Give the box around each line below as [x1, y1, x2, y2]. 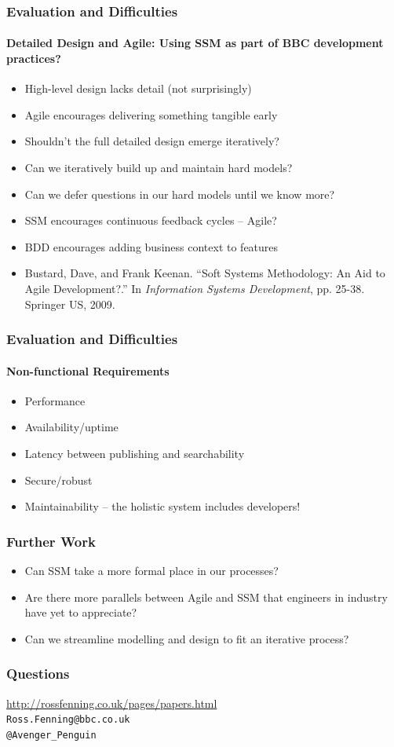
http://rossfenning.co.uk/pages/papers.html [6, 694, 217, 711]
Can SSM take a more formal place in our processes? [24, 562, 279, 578]
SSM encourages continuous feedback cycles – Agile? [24, 212, 277, 229]
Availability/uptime [24, 419, 119, 435]
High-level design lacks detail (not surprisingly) [24, 80, 252, 97]
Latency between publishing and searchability [24, 445, 245, 461]
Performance [24, 392, 86, 408]
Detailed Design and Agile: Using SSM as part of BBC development [6, 35, 384, 51]
